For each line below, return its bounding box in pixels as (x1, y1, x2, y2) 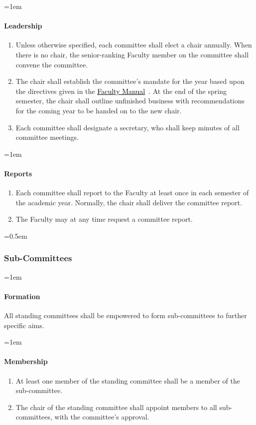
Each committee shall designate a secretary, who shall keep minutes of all (15, 122, 240, 132)
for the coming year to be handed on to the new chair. (15, 105, 182, 115)
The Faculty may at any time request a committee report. (15, 214, 193, 224)
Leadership (4, 20, 42, 31)
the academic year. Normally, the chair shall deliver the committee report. (15, 197, 242, 207)
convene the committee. (15, 59, 88, 69)
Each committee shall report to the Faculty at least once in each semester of (15, 187, 249, 198)
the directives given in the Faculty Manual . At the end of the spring (15, 85, 227, 96)
